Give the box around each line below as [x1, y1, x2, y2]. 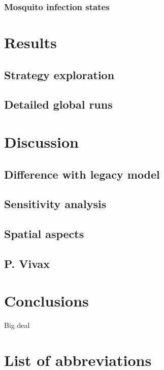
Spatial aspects [4, 226, 84, 242]
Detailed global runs [4, 96, 113, 112]
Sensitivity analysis [4, 196, 107, 212]
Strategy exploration [4, 66, 115, 82]
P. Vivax [4, 255, 50, 271]
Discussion [4, 131, 79, 152]
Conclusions [4, 290, 89, 311]
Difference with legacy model [4, 166, 160, 182]
